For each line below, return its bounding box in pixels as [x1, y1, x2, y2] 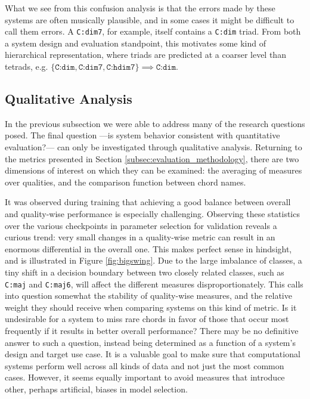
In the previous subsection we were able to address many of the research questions [5, 117, 305, 129]
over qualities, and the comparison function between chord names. [5, 175, 246, 188]
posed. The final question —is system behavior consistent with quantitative [5, 129, 280, 141]
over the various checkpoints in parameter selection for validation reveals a [5, 219, 277, 231]
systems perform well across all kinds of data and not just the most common [5, 359, 284, 372]
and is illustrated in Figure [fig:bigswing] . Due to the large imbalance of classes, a [5, 254, 302, 267]
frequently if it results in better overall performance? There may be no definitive [5, 324, 299, 336]
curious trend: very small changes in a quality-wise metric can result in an [5, 231, 275, 243]
